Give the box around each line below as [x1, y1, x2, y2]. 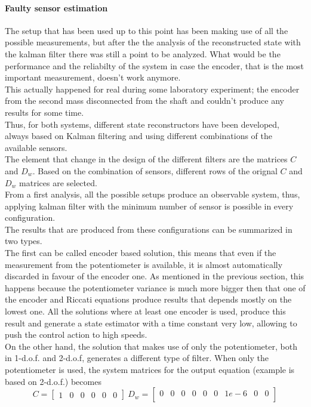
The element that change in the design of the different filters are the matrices [5, 153, 288, 165]
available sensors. [5, 141, 67, 153]
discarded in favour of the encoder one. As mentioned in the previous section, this [5, 270, 304, 282]
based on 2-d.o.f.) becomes [5, 375, 101, 387]
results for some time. [5, 106, 84, 118]
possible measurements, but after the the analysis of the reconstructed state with [5, 36, 301, 48]
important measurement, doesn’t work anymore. [5, 71, 181, 84]
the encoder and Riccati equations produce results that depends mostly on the [5, 293, 292, 306]
